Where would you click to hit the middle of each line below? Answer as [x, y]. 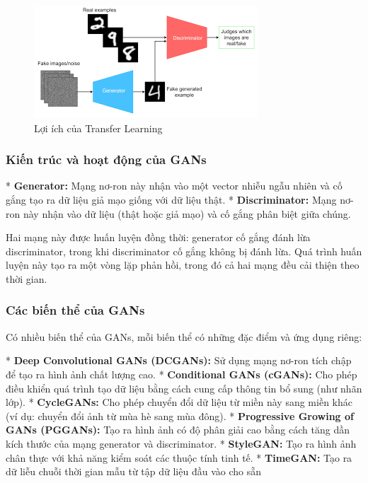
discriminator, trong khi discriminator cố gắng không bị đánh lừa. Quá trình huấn [184, 251]
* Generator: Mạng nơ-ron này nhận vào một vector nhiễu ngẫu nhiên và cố [174, 186]
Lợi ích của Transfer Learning [98, 128]
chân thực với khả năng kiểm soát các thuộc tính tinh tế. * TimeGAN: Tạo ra [179, 457]
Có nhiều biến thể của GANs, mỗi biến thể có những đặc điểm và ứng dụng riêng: [184, 336]
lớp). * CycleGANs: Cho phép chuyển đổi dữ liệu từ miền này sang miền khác [179, 402]
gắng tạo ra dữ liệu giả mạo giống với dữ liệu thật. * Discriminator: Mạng [171, 199]
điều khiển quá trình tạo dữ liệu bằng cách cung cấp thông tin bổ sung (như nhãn [184, 388]
